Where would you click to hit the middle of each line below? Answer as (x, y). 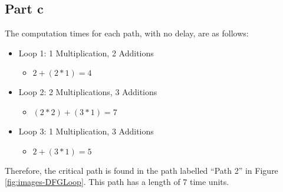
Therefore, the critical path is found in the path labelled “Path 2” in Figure (141, 170)
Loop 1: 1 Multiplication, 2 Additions (86, 53)
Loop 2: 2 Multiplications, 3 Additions (88, 92)
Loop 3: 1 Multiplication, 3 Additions (86, 131)
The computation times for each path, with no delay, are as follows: (127, 33)
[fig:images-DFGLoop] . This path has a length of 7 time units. (117, 182)
